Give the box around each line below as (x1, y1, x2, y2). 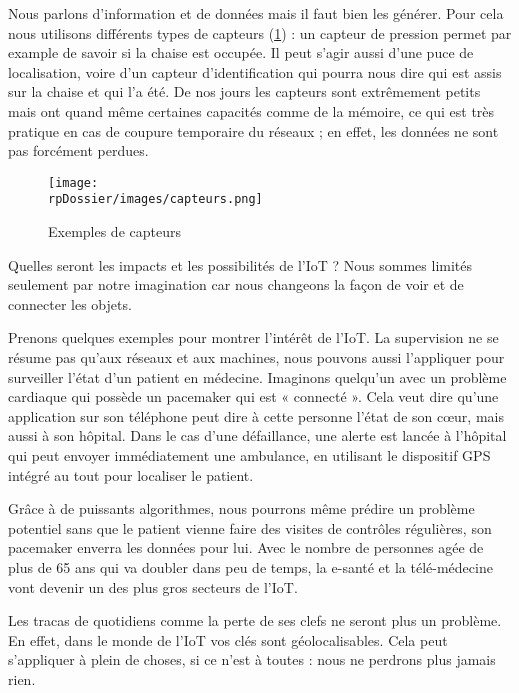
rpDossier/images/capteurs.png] (48, 192, 263, 207)
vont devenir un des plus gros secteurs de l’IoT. (8, 576, 298, 597)
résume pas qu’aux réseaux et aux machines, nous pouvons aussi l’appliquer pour (8, 347, 505, 368)
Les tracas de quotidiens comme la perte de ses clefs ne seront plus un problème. (8, 610, 502, 631)
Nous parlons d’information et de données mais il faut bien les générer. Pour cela (8, 3, 504, 23)
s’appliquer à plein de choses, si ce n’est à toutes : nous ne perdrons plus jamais (8, 649, 496, 670)
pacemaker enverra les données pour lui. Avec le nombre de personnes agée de (8, 537, 484, 558)
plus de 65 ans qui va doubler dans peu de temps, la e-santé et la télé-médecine (8, 556, 493, 577)
